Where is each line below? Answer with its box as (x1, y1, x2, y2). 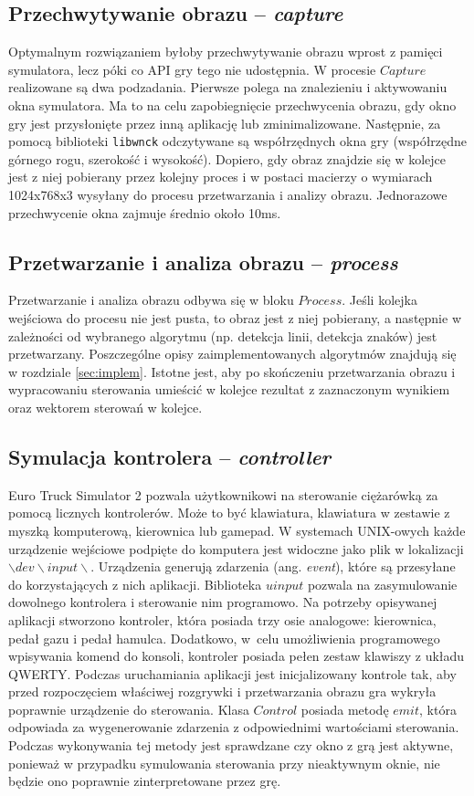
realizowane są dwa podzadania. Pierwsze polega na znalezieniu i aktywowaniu (8, 78, 448, 97)
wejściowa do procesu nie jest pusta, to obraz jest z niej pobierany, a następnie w (8, 309, 461, 327)
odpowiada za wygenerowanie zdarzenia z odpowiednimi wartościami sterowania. (8, 717, 459, 737)
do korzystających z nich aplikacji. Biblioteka (8, 574, 262, 593)
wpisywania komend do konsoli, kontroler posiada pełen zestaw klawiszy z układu (8, 646, 465, 665)
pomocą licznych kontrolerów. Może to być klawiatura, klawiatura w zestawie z (8, 503, 450, 522)
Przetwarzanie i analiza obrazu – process (8, 247, 398, 276)
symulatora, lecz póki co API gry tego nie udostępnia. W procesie (8, 59, 376, 79)
